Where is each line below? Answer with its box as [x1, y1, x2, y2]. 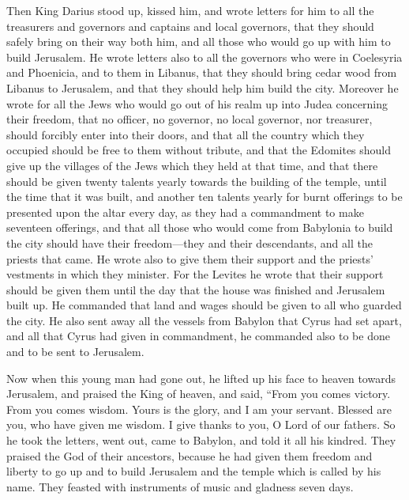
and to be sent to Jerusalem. [6, 343, 144, 360]
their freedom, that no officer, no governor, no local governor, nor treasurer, [6, 111, 373, 127]
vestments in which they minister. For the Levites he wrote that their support [6, 266, 384, 282]
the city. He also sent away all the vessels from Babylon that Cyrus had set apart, [6, 312, 402, 328]
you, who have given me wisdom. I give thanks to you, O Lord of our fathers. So [6, 416, 396, 433]
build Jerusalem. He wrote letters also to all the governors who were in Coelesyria [6, 48, 403, 65]
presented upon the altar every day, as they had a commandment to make [6, 203, 364, 220]
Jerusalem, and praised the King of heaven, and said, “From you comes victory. [6, 385, 391, 402]
